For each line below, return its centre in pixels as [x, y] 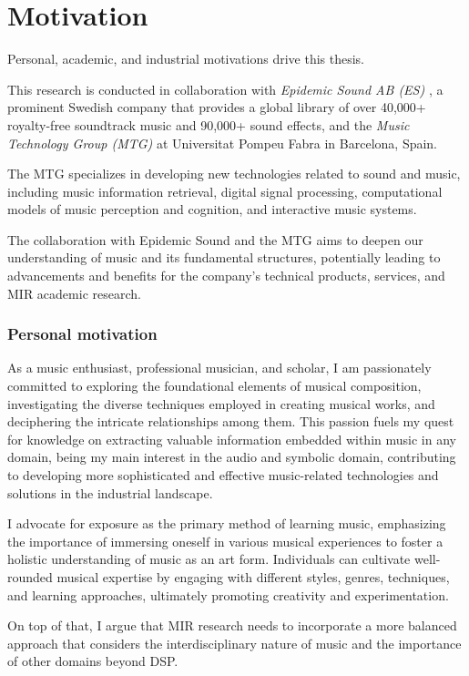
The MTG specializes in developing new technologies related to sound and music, [234, 174]
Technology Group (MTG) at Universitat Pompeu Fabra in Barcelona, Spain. [223, 143]
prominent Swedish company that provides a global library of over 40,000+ [217, 107]
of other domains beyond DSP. [93, 661]
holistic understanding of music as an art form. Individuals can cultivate [209, 559]
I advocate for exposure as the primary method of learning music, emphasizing [227, 523]
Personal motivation [82, 334]
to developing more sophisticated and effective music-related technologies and [223, 475]
